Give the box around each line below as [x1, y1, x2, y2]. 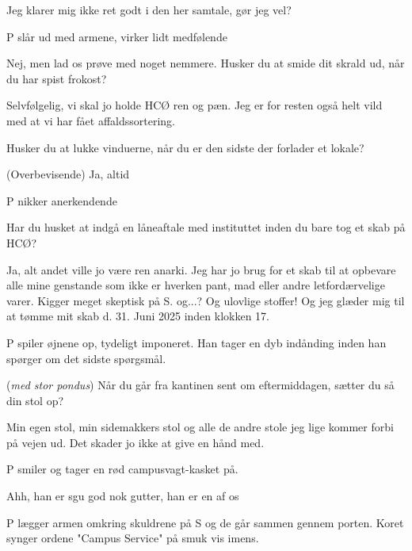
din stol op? [6, 392, 64, 408]
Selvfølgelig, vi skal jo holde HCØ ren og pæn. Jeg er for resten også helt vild [6, 97, 383, 113]
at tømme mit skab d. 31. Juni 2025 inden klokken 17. [6, 308, 269, 324]
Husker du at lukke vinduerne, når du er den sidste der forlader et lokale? [6, 139, 364, 155]
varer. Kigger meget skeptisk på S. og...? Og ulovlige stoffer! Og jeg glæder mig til [6, 292, 405, 308]
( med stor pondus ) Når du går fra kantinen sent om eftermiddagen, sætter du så [6, 377, 395, 393]
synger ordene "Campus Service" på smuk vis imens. [6, 530, 259, 546]
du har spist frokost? [6, 70, 107, 86]
